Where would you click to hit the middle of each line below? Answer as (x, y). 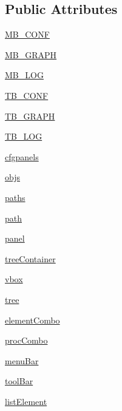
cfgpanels (22, 156)
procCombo (26, 340)
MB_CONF (27, 34)
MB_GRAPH (31, 54)
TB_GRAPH (30, 116)
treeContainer (30, 258)
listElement (26, 401)
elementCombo (32, 320)
